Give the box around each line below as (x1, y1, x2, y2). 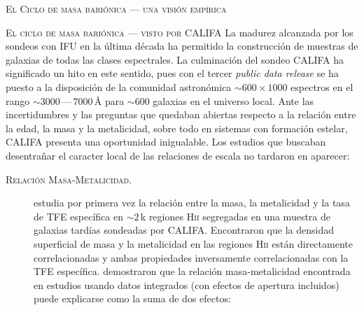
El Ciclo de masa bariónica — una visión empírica (6, 1, 227, 15)
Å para (94, 93, 125, 108)
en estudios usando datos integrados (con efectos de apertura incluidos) (34, 277, 339, 292)
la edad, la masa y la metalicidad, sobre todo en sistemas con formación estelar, (6, 120, 348, 135)
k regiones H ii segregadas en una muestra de (140, 209, 330, 223)
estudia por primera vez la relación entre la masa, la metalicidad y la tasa (34, 195, 350, 210)
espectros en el (290, 79, 353, 94)
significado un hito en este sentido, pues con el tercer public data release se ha (6, 66, 339, 80)
